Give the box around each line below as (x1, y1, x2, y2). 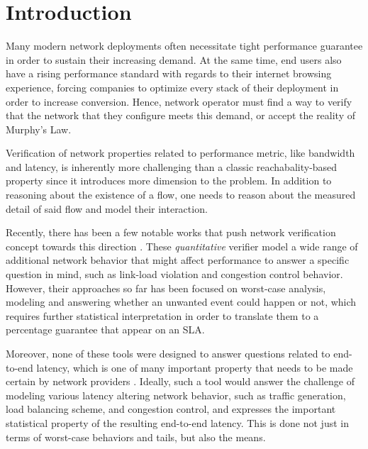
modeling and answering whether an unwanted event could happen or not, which (6, 294, 357, 309)
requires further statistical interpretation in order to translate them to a (6, 308, 319, 323)
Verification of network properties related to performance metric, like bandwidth (6, 145, 355, 160)
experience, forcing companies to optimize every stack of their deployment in (6, 79, 339, 94)
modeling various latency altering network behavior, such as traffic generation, (6, 387, 346, 402)
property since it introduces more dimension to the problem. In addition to (6, 173, 332, 188)
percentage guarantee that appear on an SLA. (6, 322, 205, 337)
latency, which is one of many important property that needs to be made (36, 360, 353, 375)
